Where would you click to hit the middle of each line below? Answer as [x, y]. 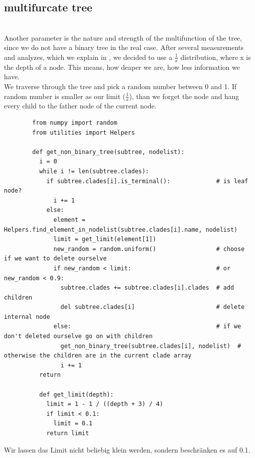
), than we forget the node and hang [184, 96]
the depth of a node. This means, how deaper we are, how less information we [122, 67]
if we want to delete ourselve [55, 259]
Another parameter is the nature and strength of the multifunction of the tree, [123, 37]
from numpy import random [75, 123]
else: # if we [147, 327]
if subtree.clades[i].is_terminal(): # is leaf [147, 181]
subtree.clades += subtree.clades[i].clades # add [147, 288]
